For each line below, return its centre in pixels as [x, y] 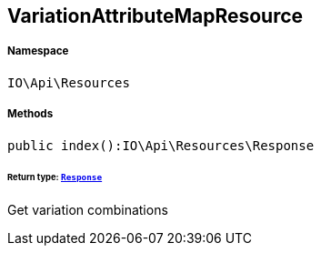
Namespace [38, 51]
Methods [30, 114]
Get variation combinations [88, 210]
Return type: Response [55, 177]
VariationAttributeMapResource [155, 16]
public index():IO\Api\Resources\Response [161, 145]
